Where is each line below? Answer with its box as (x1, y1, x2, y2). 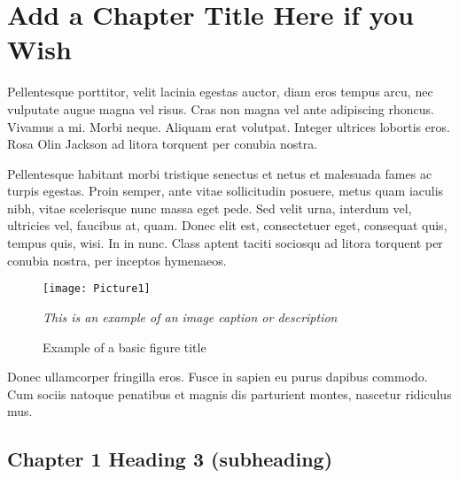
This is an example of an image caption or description (43, 307, 338, 326)
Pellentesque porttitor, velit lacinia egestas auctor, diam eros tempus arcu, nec (7, 82, 433, 101)
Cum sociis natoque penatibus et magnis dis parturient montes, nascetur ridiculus (7, 384, 452, 403)
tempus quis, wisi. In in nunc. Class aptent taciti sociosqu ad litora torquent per (7, 234, 443, 252)
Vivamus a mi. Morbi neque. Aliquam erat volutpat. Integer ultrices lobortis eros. (7, 117, 450, 135)
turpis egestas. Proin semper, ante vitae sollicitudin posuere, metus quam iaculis (7, 181, 444, 200)
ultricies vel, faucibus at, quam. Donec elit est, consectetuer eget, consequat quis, (7, 216, 447, 235)
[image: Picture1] (43, 282, 151, 296)
